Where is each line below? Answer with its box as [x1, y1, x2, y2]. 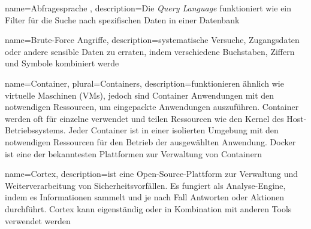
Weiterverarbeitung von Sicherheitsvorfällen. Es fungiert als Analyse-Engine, [5, 179, 286, 191]
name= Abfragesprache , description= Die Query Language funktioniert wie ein [5, 2, 292, 14]
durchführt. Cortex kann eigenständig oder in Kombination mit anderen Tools [5, 202, 292, 215]
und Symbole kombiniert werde [5, 57, 119, 69]
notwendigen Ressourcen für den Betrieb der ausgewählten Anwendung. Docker [5, 135, 296, 148]
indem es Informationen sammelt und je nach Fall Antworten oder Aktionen [5, 191, 284, 203]
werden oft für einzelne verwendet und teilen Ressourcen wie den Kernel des [5, 112, 284, 124]
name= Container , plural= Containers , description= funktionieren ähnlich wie [5, 77, 284, 89]
